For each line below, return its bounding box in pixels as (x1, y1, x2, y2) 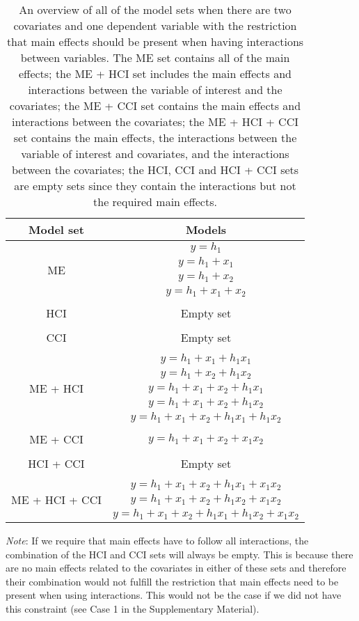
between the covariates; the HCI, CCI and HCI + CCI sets (11, 162, 299, 178)
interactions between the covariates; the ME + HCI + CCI (11, 113, 298, 129)
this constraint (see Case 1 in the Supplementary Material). (6, 601, 260, 615)
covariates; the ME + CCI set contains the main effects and (9, 97, 301, 113)
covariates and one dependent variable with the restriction (13, 17, 297, 33)
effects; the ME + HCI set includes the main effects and (18, 65, 292, 81)
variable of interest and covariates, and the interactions (21, 146, 289, 162)
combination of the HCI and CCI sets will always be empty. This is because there (6, 547, 353, 561)
